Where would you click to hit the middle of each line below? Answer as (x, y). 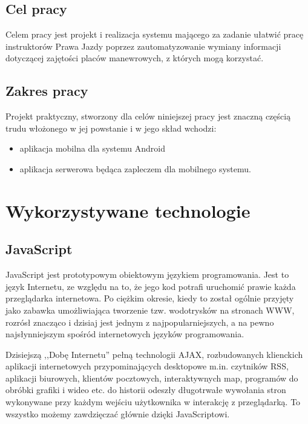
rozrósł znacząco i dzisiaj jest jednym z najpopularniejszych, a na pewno (140, 322)
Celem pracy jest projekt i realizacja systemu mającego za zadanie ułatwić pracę (155, 34)
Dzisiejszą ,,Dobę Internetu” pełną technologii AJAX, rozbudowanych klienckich (154, 354)
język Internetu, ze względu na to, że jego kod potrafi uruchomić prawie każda (151, 286)
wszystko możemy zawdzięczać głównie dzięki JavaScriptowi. (118, 413)
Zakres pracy (47, 91)
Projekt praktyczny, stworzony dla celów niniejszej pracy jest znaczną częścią (148, 116)
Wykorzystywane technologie (128, 210)
